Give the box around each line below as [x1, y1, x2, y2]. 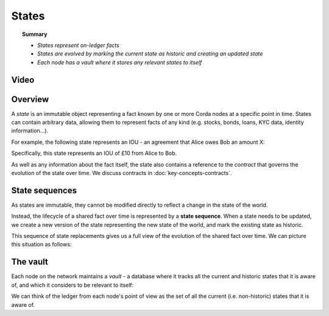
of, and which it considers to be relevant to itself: [11, 281, 134, 289]
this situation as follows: [11, 241, 72, 248]
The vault [11, 257, 48, 267]
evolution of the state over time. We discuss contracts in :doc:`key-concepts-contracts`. [11, 169, 232, 176]
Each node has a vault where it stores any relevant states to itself [37, 59, 202, 66]
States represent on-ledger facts [37, 41, 120, 49]
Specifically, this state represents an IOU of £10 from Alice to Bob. [11, 149, 177, 157]
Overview [11, 94, 49, 104]
